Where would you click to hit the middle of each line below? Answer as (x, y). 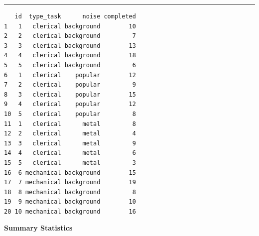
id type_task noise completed (75, 16)
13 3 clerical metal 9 (70, 143)
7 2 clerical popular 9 (70, 85)
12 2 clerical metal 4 (70, 134)
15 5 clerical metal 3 (70, 163)
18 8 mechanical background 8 (70, 192)
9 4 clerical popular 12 (70, 104)
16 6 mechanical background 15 (70, 173)
